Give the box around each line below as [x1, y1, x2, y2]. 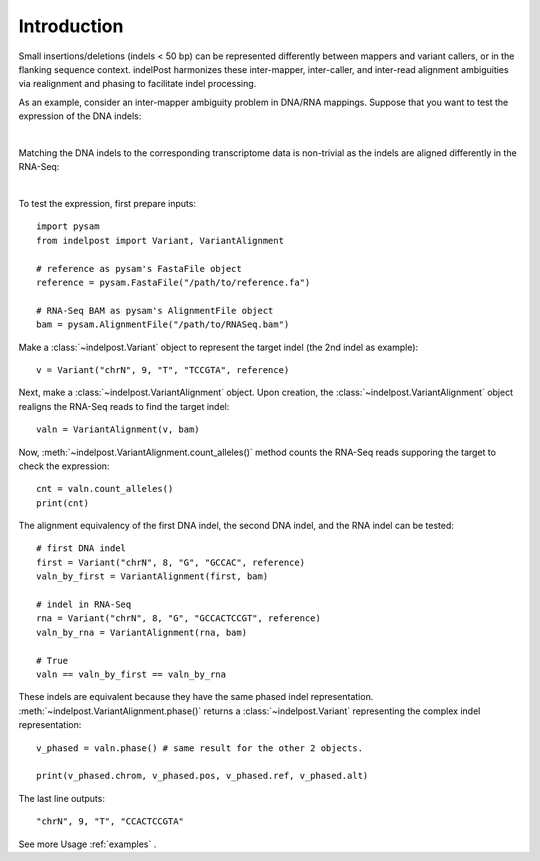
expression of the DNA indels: [18, 110, 142, 122]
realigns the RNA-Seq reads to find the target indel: [18, 400, 230, 412]
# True [36, 655, 69, 666]
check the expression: [18, 460, 110, 472]
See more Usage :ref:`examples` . [18, 838, 157, 850]
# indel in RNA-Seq [36, 599, 132, 610]
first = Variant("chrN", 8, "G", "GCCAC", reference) [36, 556, 305, 568]
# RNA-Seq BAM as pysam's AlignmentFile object [36, 305, 274, 316]
